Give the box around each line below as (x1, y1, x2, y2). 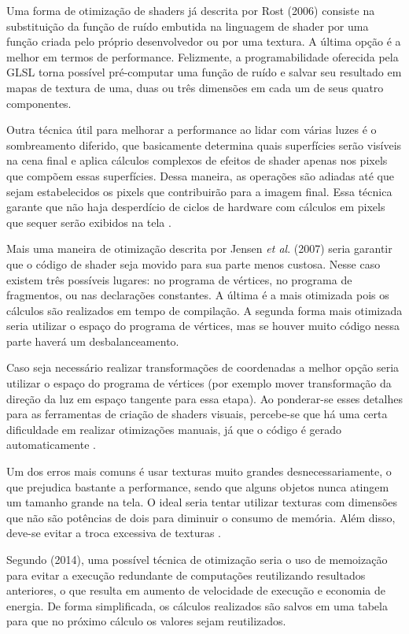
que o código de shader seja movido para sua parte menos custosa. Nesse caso (6, 255, 381, 272)
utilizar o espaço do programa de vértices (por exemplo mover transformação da (6, 375, 392, 391)
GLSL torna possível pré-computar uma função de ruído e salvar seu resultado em (6, 64, 402, 80)
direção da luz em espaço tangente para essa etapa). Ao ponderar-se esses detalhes (6, 390, 403, 406)
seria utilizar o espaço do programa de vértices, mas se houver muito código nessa (6, 317, 400, 334)
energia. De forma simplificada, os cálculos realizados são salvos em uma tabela (6, 597, 388, 614)
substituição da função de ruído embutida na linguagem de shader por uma (6, 17, 369, 34)
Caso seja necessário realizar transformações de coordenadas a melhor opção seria (6, 359, 400, 376)
